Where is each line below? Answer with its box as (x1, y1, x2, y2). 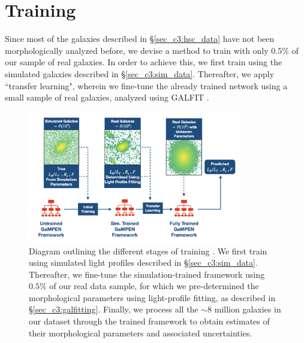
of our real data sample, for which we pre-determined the (49, 280, 259, 292)
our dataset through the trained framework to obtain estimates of (29, 315, 270, 327)
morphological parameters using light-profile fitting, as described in (29, 291, 276, 303)
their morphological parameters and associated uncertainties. (29, 326, 252, 339)
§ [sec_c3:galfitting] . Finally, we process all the (29, 303, 198, 315)
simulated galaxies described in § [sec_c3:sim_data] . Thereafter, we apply (5, 67, 275, 80)
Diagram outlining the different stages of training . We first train (29, 244, 267, 257)
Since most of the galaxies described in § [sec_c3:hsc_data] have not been (5, 32, 275, 45)
